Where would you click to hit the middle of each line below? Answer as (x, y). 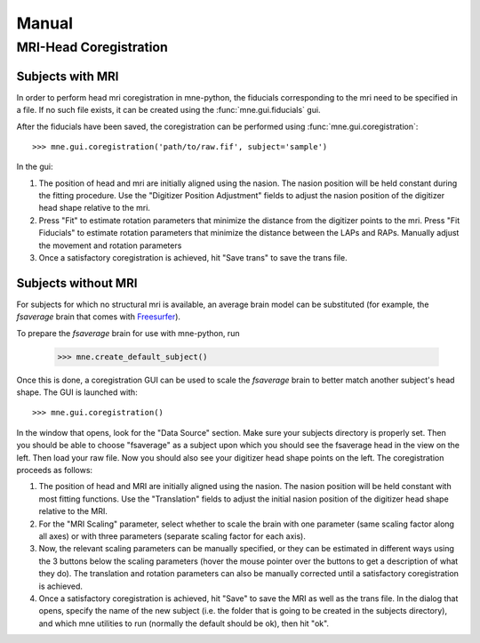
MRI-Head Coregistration (92, 47)
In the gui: (35, 167)
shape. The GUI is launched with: (77, 392)
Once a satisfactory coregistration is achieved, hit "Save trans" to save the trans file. (193, 258)
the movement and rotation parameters (110, 245)
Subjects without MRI (77, 283)
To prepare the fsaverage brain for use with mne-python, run (128, 333)
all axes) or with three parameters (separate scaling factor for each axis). (172, 536)
